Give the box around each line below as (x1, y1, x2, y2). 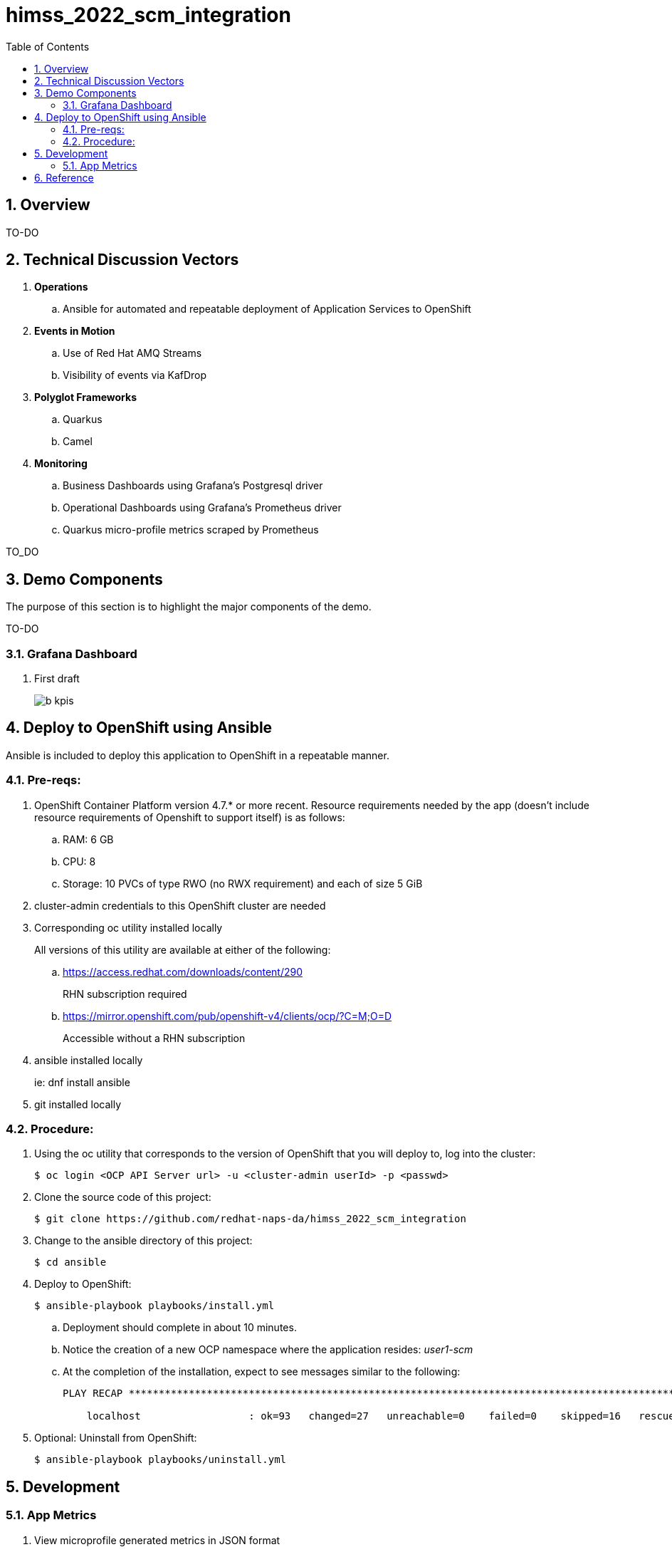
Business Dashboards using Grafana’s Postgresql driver (63, 479, 323, 492)
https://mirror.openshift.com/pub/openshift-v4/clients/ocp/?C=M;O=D (63, 1009, 392, 1022)
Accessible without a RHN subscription (63, 1031, 246, 1044)
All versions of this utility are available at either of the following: (34, 943, 331, 956)
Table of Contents (6, 40, 90, 53)
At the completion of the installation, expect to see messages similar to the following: (63, 1365, 461, 1378)
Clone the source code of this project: (34, 1191, 211, 1204)
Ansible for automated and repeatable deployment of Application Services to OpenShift (63, 303, 471, 316)
